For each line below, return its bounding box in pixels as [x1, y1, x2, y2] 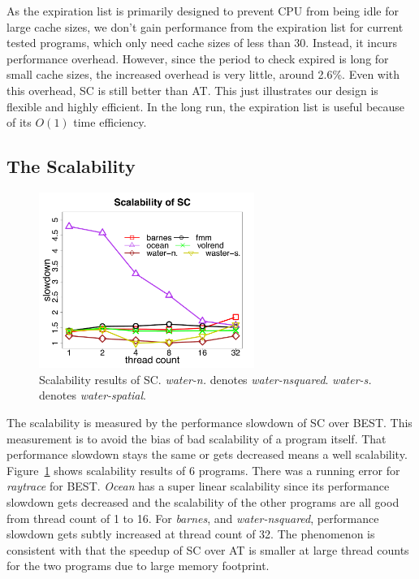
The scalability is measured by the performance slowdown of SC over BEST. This [6, 413, 413, 430]
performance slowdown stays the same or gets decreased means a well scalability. [6, 446, 408, 463]
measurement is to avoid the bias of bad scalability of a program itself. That [6, 430, 387, 447]
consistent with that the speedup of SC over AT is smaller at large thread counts [6, 541, 409, 558]
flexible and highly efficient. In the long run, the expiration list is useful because [6, 97, 405, 115]
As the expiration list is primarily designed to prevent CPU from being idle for [6, 2, 399, 19]
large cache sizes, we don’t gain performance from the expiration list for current [6, 18, 404, 35]
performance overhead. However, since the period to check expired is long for [6, 50, 389, 67]
